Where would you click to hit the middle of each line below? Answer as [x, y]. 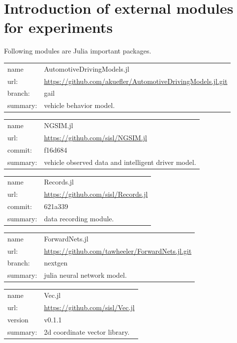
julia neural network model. [85, 275]
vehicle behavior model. [79, 105]
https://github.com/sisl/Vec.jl [89, 307]
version [18, 319]
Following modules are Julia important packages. [78, 51]
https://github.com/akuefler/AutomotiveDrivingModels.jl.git [136, 81]
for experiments [59, 27]
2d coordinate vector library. [87, 331]
